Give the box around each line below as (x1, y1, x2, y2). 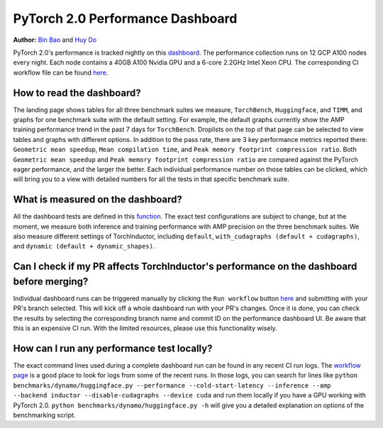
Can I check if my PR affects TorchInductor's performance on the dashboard (13, 260, 357, 273)
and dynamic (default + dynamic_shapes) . (13, 242, 155, 251)
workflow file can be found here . (13, 68, 109, 77)
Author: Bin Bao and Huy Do (13, 35, 97, 44)
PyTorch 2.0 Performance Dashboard (13, 11, 238, 26)
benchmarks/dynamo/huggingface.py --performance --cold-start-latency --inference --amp (13, 381, 331, 390)
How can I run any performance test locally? (13, 342, 213, 354)
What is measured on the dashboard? (13, 194, 182, 206)
